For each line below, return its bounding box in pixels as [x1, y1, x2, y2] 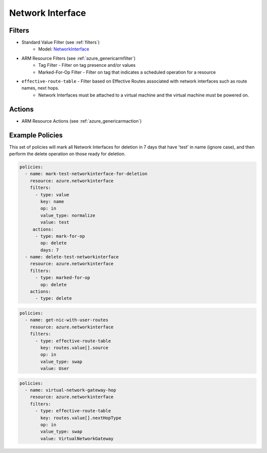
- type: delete [35, 296, 72, 301]
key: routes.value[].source [40, 345, 109, 351]
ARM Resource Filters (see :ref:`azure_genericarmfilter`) [21, 55, 136, 61]
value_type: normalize [40, 213, 96, 218]
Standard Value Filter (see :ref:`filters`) [21, 40, 100, 45]
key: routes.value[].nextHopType [40, 415, 122, 420]
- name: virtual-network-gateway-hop [25, 387, 116, 393]
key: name [40, 198, 64, 204]
